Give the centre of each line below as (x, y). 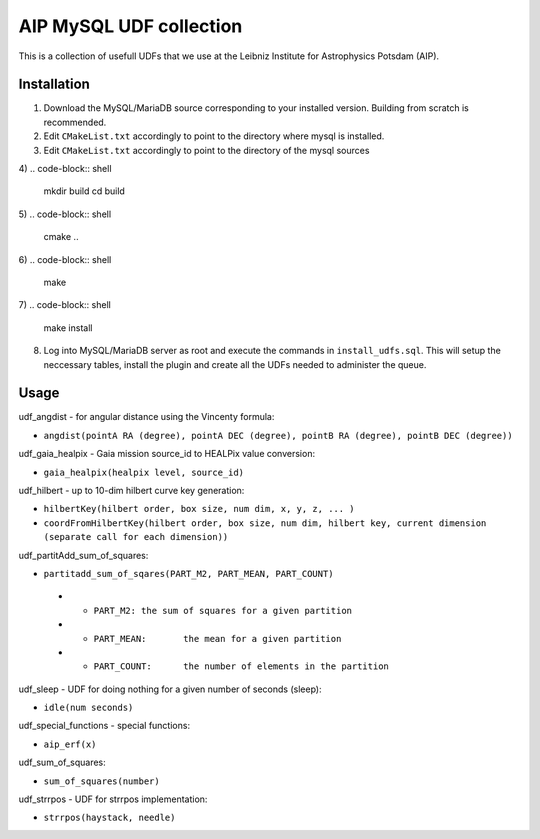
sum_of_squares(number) (101, 781)
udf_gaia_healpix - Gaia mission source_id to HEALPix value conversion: (166, 454)
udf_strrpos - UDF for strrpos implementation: (113, 799)
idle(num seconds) (88, 708)
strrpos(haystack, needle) (109, 818)
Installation (54, 84)
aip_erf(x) (70, 744)
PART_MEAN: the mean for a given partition (217, 638)
